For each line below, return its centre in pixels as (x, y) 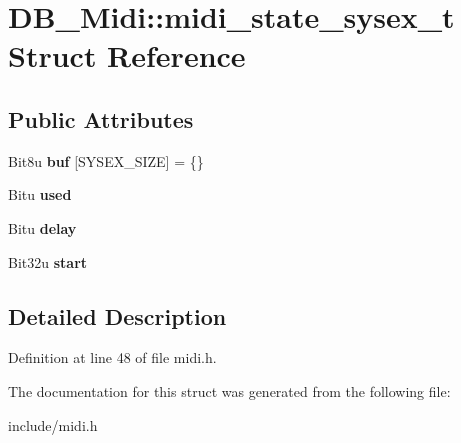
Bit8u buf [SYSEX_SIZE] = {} (106, 160)
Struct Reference (127, 55)
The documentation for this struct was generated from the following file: (229, 390)
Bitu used (40, 194)
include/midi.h (53, 424)
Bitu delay (42, 227)
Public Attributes (101, 118)
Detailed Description (117, 315)
